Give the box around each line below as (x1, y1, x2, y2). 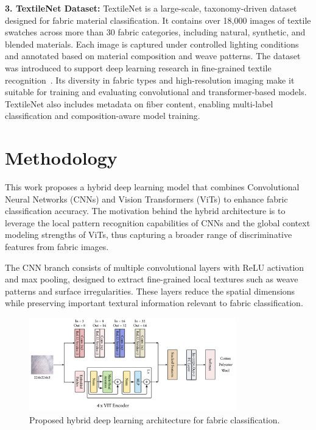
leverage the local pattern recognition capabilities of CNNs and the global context (5, 216, 311, 229)
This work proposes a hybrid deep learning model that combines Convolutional (5, 181, 300, 193)
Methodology (5, 145, 118, 170)
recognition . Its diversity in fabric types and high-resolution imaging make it (5, 73, 295, 86)
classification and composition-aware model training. (5, 109, 200, 122)
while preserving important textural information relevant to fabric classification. (5, 296, 303, 309)
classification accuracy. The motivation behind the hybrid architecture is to (5, 204, 286, 217)
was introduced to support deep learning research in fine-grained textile (5, 61, 272, 74)
